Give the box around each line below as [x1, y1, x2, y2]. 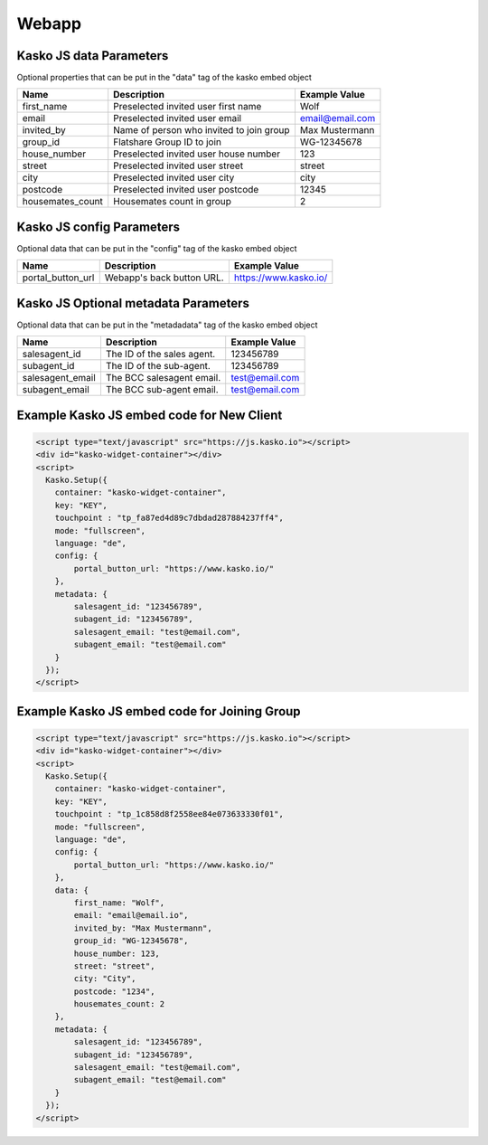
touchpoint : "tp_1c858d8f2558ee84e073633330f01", [54, 809, 284, 819]
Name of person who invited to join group [113, 124, 290, 137]
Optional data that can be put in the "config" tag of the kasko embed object [16, 242, 297, 253]
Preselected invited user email [113, 112, 242, 125]
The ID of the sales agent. [105, 348, 216, 361]
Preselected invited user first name [113, 100, 262, 113]
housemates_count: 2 [73, 999, 165, 1009]
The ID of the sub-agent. [105, 360, 211, 373]
